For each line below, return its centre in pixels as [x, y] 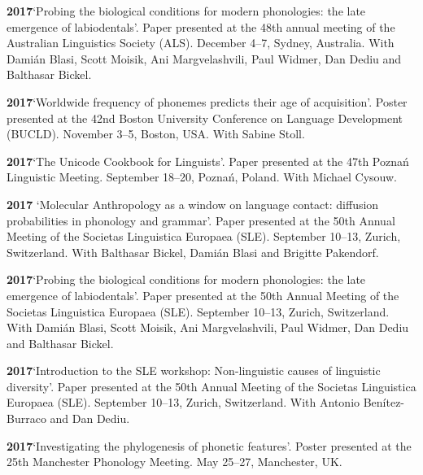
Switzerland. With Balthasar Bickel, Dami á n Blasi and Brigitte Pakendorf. [193, 252]
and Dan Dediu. [90, 418]
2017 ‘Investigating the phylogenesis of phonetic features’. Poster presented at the [209, 445]
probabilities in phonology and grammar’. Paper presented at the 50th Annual [201, 220]
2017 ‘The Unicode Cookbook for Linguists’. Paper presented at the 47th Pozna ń [208, 161]
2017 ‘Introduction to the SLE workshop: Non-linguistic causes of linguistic [194, 370]
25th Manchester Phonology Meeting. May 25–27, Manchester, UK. [174, 462]
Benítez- [384, 402]
